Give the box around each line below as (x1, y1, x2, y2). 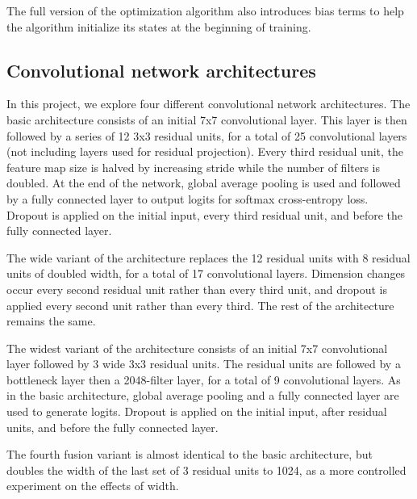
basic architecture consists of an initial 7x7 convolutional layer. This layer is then (6, 111, 407, 128)
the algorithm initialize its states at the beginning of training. (6, 18, 311, 35)
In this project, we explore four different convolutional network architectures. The (6, 95, 411, 112)
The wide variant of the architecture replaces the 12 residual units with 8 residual (6, 249, 411, 266)
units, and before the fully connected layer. (6, 418, 219, 435)
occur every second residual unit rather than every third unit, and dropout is (6, 280, 387, 297)
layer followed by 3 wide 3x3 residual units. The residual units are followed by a (6, 355, 401, 372)
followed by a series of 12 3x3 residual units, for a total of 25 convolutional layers (6, 127, 407, 144)
